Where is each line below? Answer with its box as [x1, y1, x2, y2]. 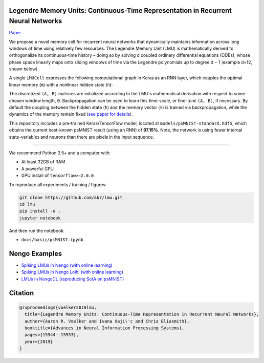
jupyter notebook [19, 215, 61, 221]
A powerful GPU [21, 166, 54, 171]
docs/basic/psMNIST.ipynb [21, 237, 84, 243]
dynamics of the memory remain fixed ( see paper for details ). [9, 111, 133, 117]
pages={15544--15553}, [24, 332, 79, 338]
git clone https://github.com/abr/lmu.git [19, 194, 123, 200]
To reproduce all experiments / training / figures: [9, 181, 107, 188]
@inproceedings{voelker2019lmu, [19, 304, 97, 310]
